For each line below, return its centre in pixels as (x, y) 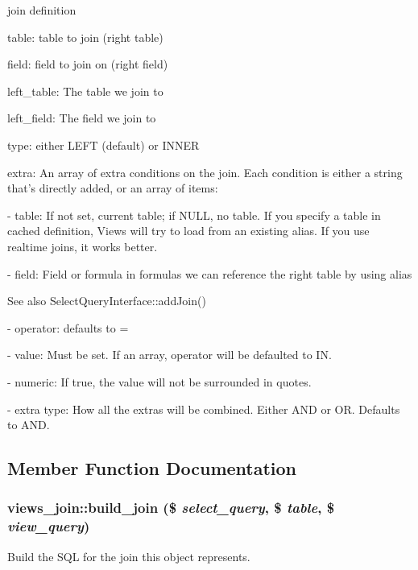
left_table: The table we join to (85, 91)
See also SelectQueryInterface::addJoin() (107, 301)
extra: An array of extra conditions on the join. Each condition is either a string (205, 172)
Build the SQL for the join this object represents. (129, 556)
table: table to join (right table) (85, 37)
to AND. (29, 425)
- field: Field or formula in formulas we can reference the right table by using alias (210, 273)
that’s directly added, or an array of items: (113, 188)
